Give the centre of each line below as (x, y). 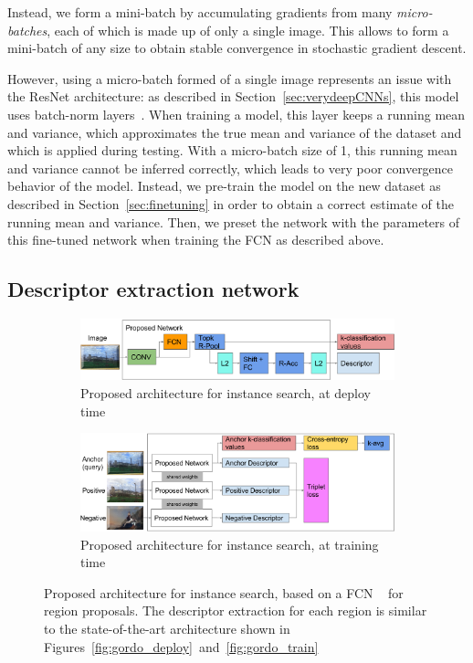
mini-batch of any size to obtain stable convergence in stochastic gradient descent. (237, 48)
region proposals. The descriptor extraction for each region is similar (236, 610)
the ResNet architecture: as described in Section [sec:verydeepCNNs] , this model (233, 96)
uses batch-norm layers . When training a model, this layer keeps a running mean (236, 114)
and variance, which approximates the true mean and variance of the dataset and (235, 132)
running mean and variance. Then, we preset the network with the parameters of (234, 221)
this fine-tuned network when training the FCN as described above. (196, 240)
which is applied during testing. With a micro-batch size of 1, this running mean (232, 150)
